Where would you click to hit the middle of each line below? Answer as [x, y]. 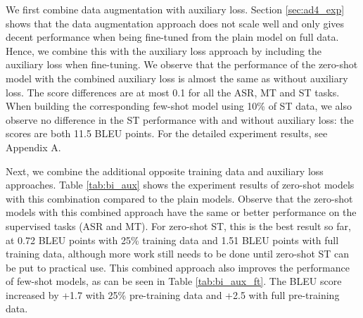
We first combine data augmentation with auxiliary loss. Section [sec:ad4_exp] [175, 9]
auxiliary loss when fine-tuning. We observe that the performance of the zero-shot [182, 64]
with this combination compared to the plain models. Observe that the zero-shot [179, 198]
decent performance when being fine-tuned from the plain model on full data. [172, 37]
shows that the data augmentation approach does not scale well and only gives [175, 23]
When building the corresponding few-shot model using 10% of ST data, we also [179, 106]
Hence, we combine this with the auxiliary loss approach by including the [164, 50]
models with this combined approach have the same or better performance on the [181, 212]
